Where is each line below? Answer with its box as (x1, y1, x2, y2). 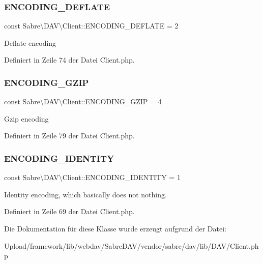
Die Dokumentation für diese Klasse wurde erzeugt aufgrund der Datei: (4, 223, 226, 233)
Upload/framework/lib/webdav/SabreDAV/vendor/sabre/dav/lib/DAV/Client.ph (4, 240, 259, 251)
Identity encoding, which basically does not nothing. (4, 189, 167, 199)
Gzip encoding (4, 113, 49, 124)
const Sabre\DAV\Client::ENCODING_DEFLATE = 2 (4, 20, 179, 31)
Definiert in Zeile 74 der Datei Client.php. (4, 54, 135, 65)
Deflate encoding (4, 37, 56, 48)
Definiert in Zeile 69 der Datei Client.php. (4, 206, 135, 217)
